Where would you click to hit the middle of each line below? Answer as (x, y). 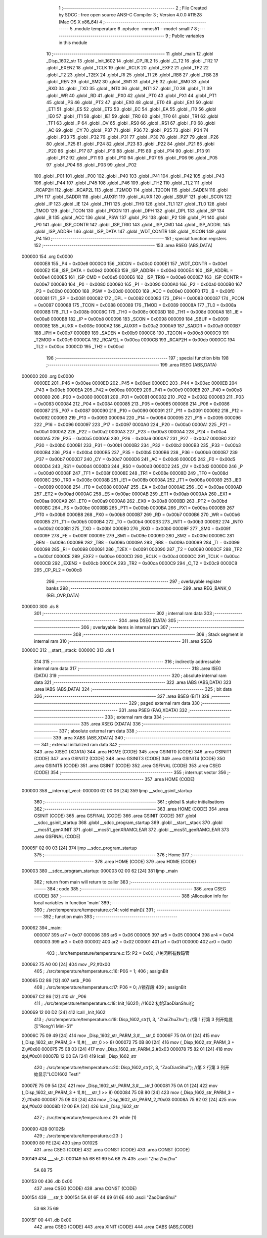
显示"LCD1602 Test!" (59, 1074)
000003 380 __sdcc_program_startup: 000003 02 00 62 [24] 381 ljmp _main (100, 871)
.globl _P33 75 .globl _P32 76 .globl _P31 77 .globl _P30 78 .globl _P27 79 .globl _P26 (133, 137)
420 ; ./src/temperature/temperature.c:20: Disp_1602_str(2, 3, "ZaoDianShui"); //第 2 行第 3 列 (129, 1068)
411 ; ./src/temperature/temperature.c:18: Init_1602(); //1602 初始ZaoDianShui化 (114, 1003)
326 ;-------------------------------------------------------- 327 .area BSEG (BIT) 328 (122, 696)
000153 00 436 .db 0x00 (47, 1182)
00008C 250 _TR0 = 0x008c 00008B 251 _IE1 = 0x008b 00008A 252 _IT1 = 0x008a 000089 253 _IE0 (138, 480)
